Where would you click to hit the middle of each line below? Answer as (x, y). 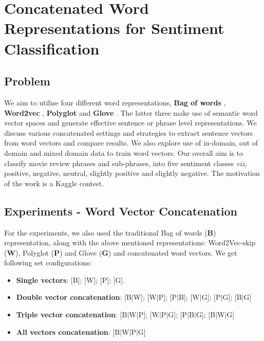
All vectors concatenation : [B (68, 331)
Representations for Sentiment (114, 28)
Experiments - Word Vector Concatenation (121, 211)
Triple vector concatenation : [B (72, 315)
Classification (52, 48)
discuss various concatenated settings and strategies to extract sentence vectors (129, 132)
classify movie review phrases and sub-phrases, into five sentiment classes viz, (126, 163)
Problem (27, 81)
